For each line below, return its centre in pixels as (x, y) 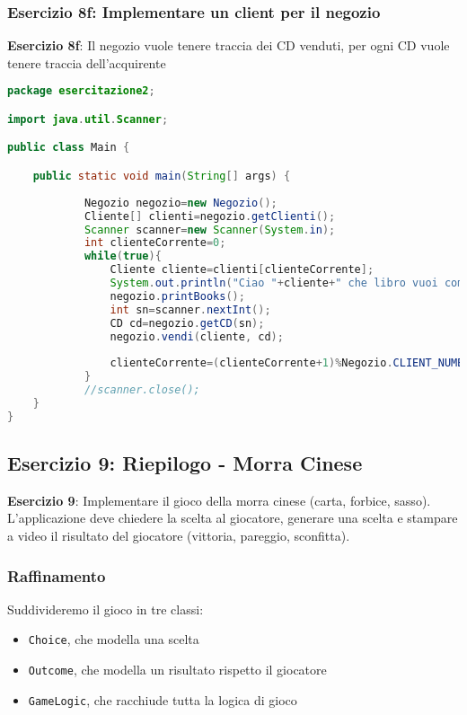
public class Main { (69, 148)
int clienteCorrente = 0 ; (155, 243)
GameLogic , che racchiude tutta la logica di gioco (163, 699)
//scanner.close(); (142, 390)
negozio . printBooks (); (177, 296)
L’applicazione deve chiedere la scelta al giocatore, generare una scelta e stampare (233, 518)
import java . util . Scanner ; (88, 119)
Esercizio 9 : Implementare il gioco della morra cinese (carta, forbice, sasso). (219, 500)
